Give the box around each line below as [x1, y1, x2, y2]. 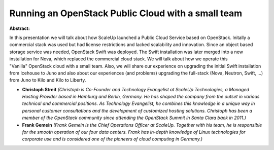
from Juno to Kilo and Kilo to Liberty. [9, 77, 86, 83]
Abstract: [9, 25, 30, 31]
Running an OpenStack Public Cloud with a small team [9, 8, 243, 19]
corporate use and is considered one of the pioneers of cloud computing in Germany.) [22, 136, 203, 142]
